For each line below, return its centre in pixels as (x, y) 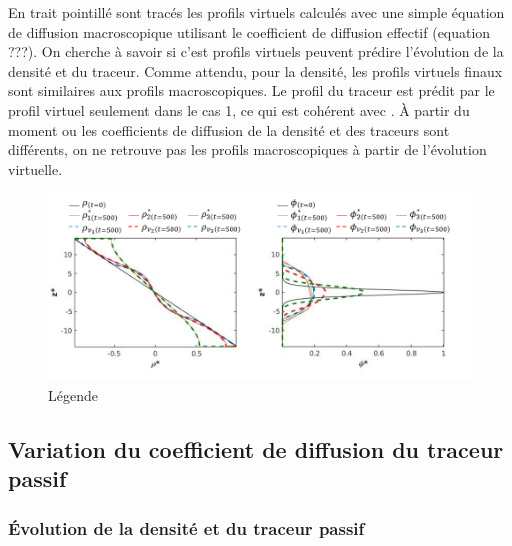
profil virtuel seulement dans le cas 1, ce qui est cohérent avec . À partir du (239, 109)
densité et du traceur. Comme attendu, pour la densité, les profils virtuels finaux (255, 70)
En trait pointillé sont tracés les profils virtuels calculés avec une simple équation (256, 12)
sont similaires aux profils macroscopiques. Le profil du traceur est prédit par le (251, 90)
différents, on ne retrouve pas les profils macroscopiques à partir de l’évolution (247, 149)
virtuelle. (35, 168)
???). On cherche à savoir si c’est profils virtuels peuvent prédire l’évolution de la (256, 51)
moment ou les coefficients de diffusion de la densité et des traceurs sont (229, 129)
